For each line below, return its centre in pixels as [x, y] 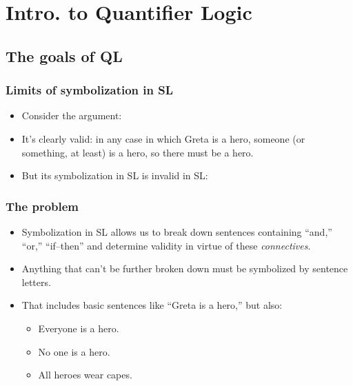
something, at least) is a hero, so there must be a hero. [138, 152]
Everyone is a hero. [79, 328]
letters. [36, 282]
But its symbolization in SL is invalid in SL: [115, 175]
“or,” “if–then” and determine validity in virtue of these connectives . [166, 245]
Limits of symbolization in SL [90, 90]
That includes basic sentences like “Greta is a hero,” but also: [152, 305]
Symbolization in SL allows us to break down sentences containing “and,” [177, 231]
